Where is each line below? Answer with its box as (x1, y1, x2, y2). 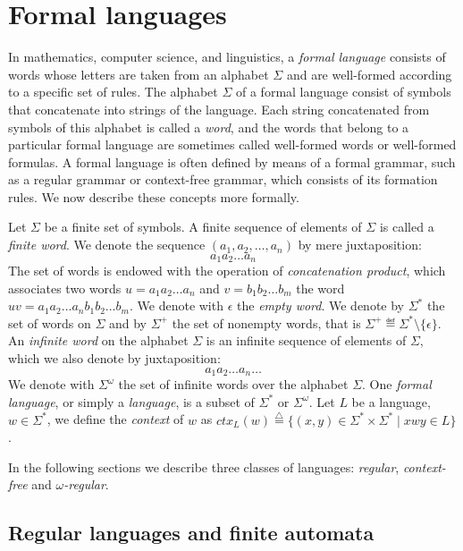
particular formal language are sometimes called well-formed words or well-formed (8, 135, 457, 154)
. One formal (362, 375, 432, 394)
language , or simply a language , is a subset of (8, 392, 255, 411)
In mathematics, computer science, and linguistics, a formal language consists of (8, 47, 446, 66)
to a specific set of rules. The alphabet (8, 82, 218, 101)
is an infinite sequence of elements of (206, 331, 407, 350)
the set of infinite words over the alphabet (118, 375, 349, 394)
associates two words (8, 278, 122, 297)
